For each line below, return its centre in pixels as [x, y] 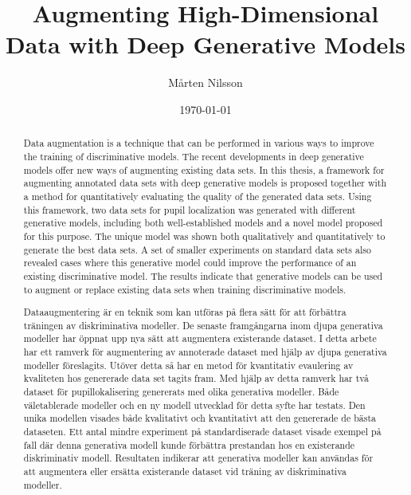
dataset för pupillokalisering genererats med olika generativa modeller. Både [181, 391]
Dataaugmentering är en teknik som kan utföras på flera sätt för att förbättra [185, 312]
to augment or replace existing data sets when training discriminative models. [185, 289]
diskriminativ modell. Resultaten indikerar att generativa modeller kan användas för [198, 458]
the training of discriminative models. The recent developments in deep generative [194, 156]
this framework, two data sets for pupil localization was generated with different [190, 209]
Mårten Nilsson [205, 82]
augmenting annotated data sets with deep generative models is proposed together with [205, 183]
